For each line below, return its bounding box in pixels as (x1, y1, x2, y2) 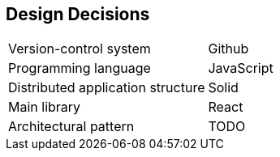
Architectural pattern (8, 118, 135, 135)
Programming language (8, 60, 151, 77)
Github (208, 40, 249, 57)
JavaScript (208, 60, 274, 77)
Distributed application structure (8, 79, 205, 96)
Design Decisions (6, 4, 150, 24)
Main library (8, 99, 81, 116)
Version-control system (8, 40, 151, 57)
